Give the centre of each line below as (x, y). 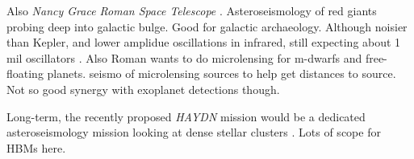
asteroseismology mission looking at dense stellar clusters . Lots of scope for (194, 132)
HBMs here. (36, 147)
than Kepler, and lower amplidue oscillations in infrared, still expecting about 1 (204, 42)
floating (25, 73)
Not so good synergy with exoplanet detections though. (143, 89)
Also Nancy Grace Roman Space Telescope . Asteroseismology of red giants (192, 10)
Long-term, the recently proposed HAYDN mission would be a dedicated (186, 116)
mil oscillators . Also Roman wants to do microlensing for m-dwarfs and (184, 57)
